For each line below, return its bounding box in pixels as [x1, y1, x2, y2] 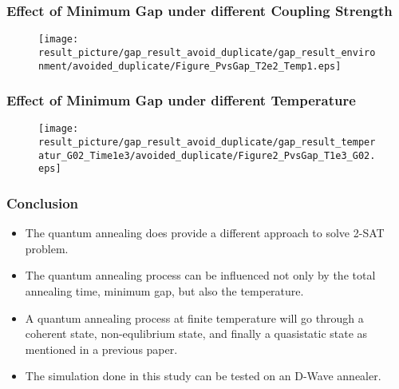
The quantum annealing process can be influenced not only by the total [25, 267, 376, 284]
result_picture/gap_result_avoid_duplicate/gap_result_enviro [38, 46, 376, 58]
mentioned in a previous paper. [25, 340, 178, 357]
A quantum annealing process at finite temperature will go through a [25, 309, 364, 326]
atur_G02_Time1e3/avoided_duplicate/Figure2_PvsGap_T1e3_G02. [38, 149, 376, 161]
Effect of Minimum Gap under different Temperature [6, 90, 356, 110]
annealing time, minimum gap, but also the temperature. [25, 283, 304, 300]
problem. [25, 240, 69, 256]
